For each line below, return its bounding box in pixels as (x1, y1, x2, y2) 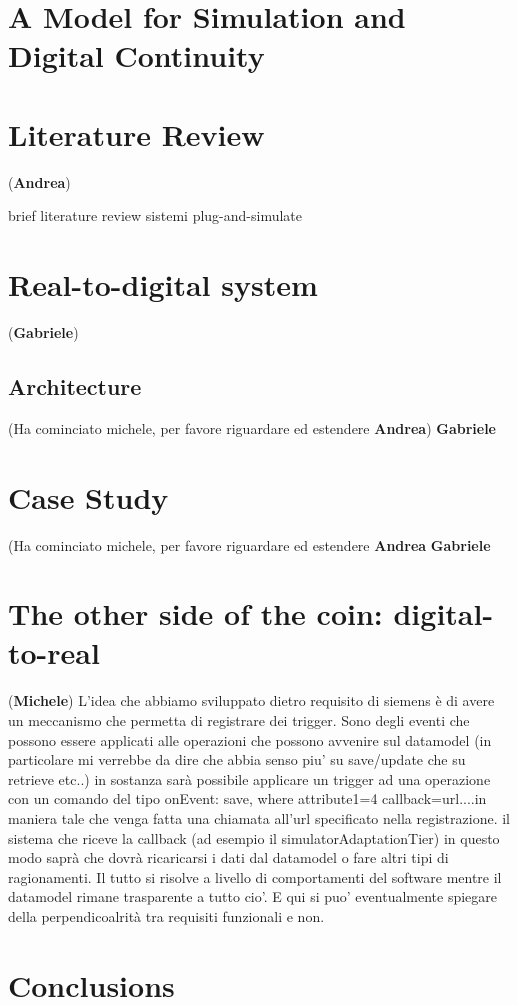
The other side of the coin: (8, 593, 383, 634)
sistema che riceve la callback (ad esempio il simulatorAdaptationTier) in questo (8, 827, 500, 848)
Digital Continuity (8, 35, 265, 76)
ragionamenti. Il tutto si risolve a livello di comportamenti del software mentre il (8, 866, 502, 887)
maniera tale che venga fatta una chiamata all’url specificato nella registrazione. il (8, 807, 510, 828)
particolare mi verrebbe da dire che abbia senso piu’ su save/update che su (8, 749, 466, 770)
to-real (8, 632, 100, 673)
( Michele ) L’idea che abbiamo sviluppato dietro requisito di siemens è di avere (8, 690, 495, 711)
